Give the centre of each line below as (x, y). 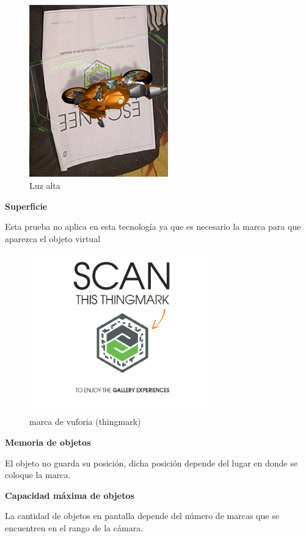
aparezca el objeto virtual (53, 238)
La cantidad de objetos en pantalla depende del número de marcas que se (142, 516)
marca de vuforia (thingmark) (85, 422)
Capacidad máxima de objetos (70, 495)
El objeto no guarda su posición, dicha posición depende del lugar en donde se (151, 462)
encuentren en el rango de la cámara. (74, 527)
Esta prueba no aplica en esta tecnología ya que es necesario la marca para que (153, 227)
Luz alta (45, 186)
